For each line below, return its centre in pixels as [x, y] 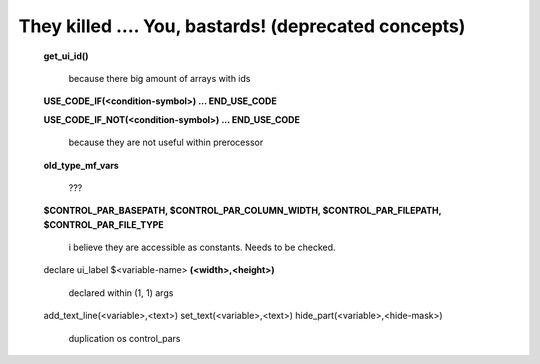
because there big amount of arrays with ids [159, 78]
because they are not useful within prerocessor [166, 142]
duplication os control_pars [124, 338]
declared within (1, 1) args [121, 292]
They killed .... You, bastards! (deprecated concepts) [242, 26]
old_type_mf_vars [81, 165]
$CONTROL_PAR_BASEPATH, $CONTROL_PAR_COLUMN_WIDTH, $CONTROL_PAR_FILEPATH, [242, 211]
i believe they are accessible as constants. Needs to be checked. [202, 247]
